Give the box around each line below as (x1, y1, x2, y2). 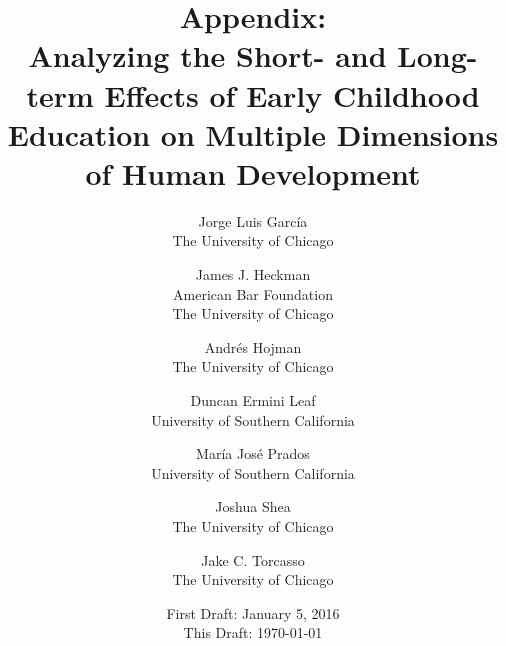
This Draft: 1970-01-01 (183, 622, 323, 643)
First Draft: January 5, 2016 (166, 602, 340, 623)
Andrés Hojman (204, 336, 302, 357)
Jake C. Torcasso (201, 549, 305, 570)
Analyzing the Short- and (28, 35, 387, 76)
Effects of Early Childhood (104, 74, 480, 115)
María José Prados (196, 443, 310, 464)
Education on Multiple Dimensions (7, 113, 499, 154)
